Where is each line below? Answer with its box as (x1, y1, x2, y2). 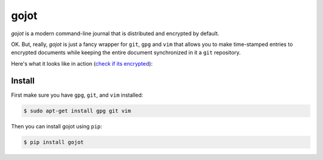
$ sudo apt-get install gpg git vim (23, 107, 132, 114)
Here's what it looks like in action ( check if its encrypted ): (11, 60, 153, 67)
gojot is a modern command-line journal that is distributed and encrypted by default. (11, 30, 220, 37)
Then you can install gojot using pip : (11, 122, 102, 130)
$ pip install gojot (23, 139, 84, 146)
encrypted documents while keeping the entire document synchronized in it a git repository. (11, 49, 241, 56)
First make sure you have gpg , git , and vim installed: (11, 91, 144, 99)
